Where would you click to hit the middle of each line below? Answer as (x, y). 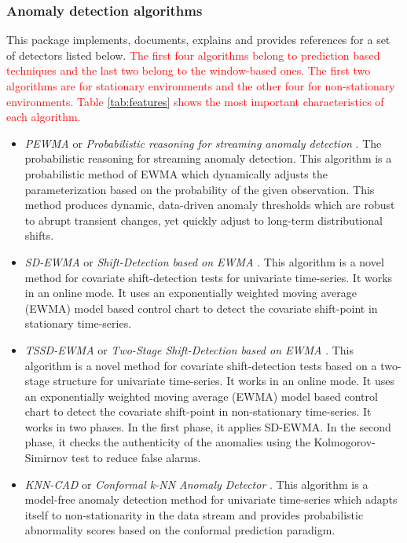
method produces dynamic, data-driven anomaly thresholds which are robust (210, 205)
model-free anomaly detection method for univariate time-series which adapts (211, 499)
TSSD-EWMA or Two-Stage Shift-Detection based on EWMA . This (189, 349)
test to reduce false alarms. (136, 458)
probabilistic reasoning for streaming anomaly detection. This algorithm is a (208, 158)
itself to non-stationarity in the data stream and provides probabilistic (194, 514)
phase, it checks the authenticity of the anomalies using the (167, 442)
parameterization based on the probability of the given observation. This (200, 189)
